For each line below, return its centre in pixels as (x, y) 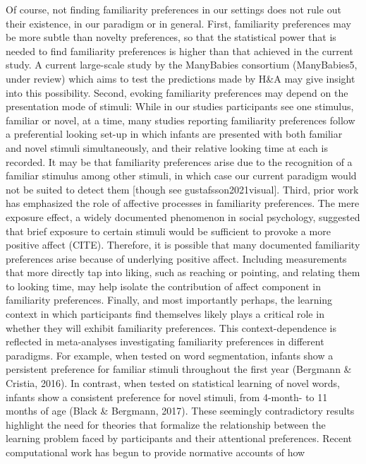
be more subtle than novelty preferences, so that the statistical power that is (171, 37)
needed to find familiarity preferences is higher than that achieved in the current (179, 50)
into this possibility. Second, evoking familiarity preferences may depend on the (177, 92)
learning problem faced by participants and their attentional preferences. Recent (179, 438)
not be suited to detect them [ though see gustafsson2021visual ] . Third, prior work (182, 189)
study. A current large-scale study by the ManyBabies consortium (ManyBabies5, (182, 65)
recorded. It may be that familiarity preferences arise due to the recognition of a (179, 161)
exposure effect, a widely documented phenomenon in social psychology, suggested (183, 216)
